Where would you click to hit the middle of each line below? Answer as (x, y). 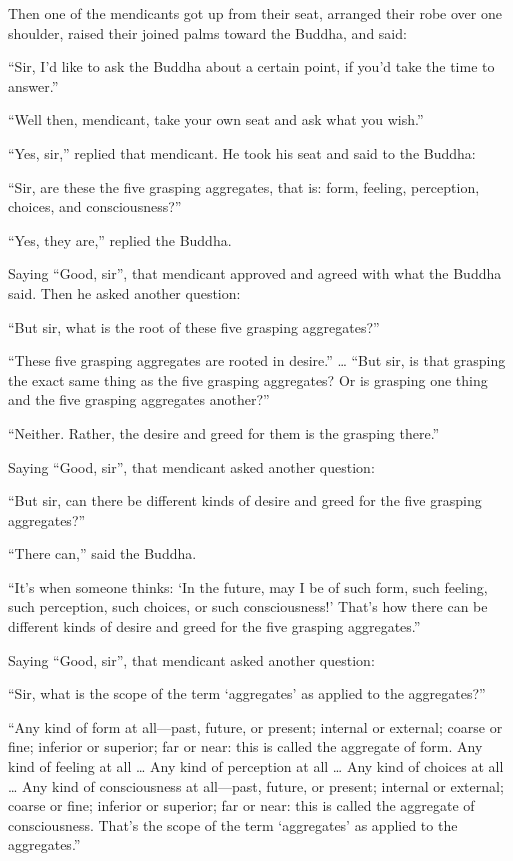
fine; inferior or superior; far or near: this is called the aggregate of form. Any (245, 746)
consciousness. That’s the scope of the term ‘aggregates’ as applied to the (233, 824)
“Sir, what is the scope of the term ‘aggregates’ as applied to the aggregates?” (247, 693)
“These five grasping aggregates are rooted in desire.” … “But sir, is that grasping (257, 360)
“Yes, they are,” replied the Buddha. (120, 239)
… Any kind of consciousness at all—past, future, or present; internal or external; (256, 785)
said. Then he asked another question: (124, 292)
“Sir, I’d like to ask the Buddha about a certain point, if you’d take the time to (251, 66)
